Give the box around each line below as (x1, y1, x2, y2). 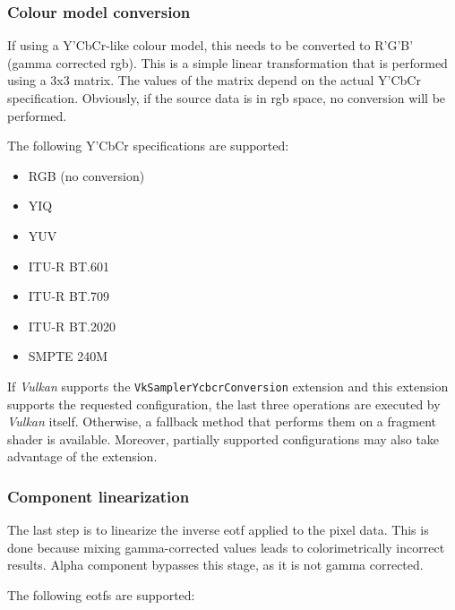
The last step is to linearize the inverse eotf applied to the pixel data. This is (7, 520, 429, 539)
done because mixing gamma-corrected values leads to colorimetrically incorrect (7, 537, 445, 556)
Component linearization (7, 485, 190, 507)
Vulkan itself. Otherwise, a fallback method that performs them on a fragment (7, 412, 436, 431)
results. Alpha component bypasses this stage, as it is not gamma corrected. (7, 555, 424, 574)
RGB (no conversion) (28, 166, 145, 185)
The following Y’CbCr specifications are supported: (7, 136, 289, 155)
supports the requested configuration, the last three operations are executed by (7, 394, 441, 413)
